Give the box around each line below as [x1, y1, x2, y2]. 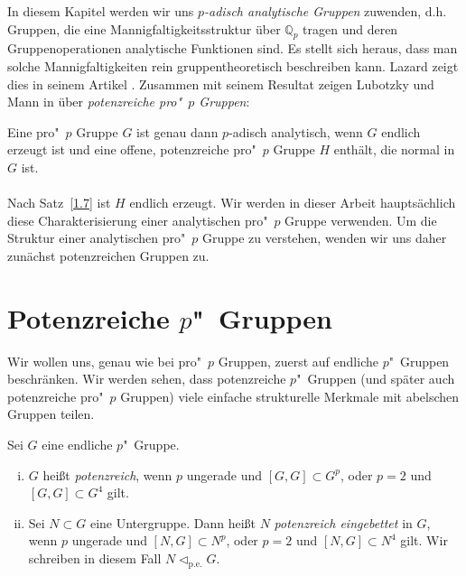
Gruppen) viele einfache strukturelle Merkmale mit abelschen [120, 386, 460, 405]
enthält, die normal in [333, 140, 455, 159]
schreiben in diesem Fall [28, 548, 162, 567]
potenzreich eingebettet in [274, 513, 413, 532]
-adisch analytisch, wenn [228, 122, 363, 141]
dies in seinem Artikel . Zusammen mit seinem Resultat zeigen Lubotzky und [7, 74, 434, 93]
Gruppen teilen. [7, 404, 95, 423]
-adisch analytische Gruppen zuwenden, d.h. [204, 2, 447, 20]
